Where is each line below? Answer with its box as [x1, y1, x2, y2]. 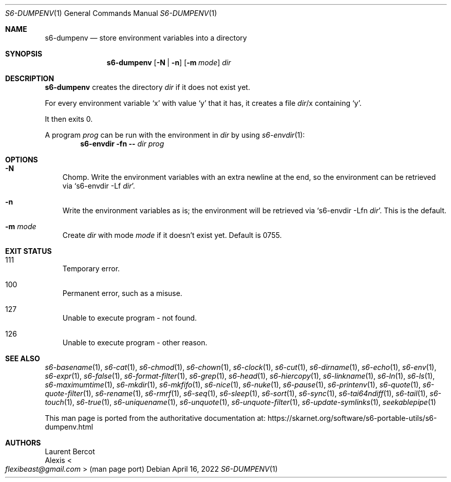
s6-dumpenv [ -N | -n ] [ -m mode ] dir [106, 58, 231, 67]
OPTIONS [5, 155, 38, 164]
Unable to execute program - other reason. [62, 338, 208, 347]
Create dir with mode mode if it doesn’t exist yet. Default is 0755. [62, 231, 282, 239]
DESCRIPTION [5, 74, 54, 83]
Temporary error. [62, 264, 120, 273]
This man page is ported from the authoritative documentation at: [45, 414, 266, 422]
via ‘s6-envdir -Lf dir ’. [62, 181, 135, 190]
